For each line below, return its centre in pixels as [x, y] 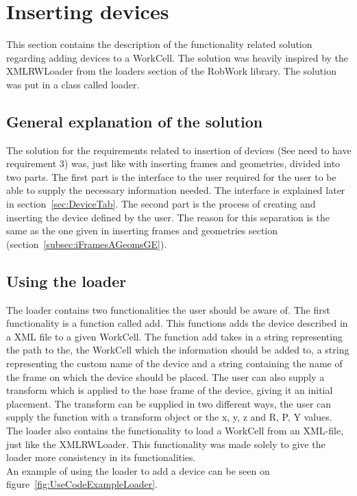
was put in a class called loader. [73, 84]
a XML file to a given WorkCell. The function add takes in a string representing [174, 336]
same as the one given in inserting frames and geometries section [142, 231]
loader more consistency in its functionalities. [101, 457]
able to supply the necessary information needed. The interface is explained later [176, 190]
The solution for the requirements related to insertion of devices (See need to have [179, 150]
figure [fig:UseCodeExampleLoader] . [82, 484]
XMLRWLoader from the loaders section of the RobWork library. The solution [171, 71]
